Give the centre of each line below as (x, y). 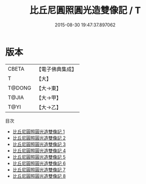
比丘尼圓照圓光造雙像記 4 (39, 150)
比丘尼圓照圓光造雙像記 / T (85, 10)
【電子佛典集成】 (57, 69)
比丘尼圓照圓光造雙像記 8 (39, 176)
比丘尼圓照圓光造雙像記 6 (39, 163)
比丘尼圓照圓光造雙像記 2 (39, 138)
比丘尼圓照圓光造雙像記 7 (39, 170)
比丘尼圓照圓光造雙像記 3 (39, 144)
